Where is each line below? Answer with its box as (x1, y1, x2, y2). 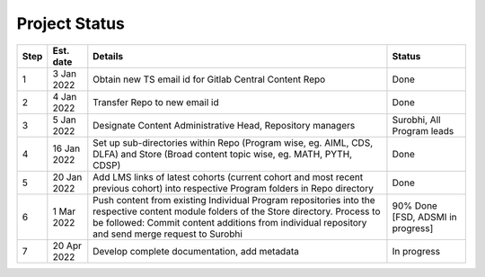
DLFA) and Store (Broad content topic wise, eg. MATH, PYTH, (93, 147, 353, 160)
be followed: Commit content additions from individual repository (93, 216, 367, 228)
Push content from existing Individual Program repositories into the (93, 193, 375, 206)
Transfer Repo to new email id (93, 95, 219, 108)
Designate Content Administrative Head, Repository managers (93, 119, 356, 131)
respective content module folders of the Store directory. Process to (93, 205, 381, 218)
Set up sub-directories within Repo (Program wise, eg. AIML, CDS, (93, 136, 374, 148)
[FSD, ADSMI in (392, 210, 457, 223)
